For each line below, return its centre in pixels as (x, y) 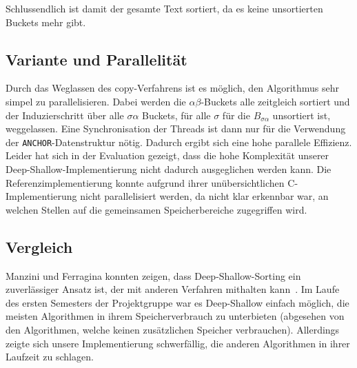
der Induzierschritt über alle (65, 115)
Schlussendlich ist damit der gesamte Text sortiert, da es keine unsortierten (164, 8)
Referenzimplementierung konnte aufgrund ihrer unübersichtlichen (145, 182)
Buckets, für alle (176, 115)
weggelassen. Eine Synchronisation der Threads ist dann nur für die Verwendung (176, 129)
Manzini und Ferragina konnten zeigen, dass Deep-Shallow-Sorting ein (153, 275)
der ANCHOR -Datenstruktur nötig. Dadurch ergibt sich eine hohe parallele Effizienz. (179, 142)
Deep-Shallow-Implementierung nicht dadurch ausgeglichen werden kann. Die (169, 169)
